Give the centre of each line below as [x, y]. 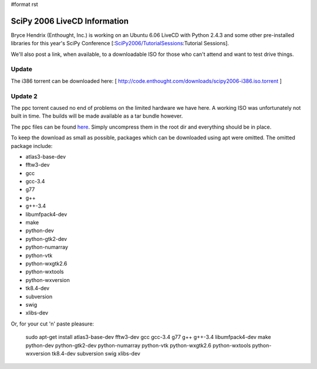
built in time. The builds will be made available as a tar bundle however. [97, 116]
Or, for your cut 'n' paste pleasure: [52, 324]
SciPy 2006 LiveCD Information [70, 21]
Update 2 [24, 96]
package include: [32, 146]
